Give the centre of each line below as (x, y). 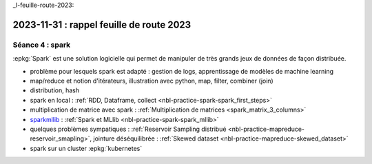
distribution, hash (54, 90)
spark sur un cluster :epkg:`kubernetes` (86, 148)
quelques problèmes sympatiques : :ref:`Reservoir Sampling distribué (128, 129)
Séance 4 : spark (42, 45)
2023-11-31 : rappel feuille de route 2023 (102, 24)
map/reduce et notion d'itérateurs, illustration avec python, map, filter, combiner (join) (152, 81)
